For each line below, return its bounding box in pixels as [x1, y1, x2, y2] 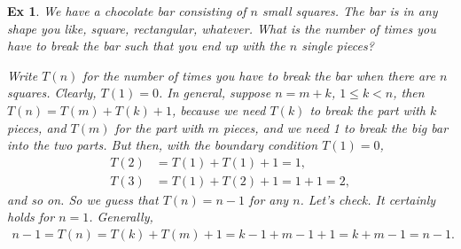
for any [248, 190, 289, 208]
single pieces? [301, 36, 374, 55]
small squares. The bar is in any [262, 2, 438, 19]
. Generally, [89, 207, 153, 226]
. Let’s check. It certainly [300, 190, 436, 208]
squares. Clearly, [7, 83, 97, 102]
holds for [7, 207, 55, 226]
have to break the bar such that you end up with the [7, 36, 285, 55]
